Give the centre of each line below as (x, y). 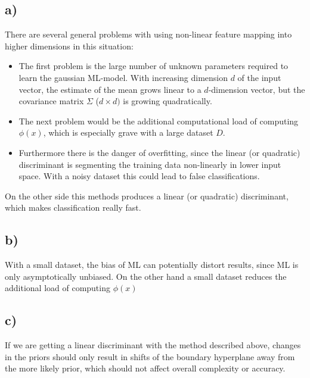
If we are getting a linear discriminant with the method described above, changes (153, 345)
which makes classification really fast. (73, 207)
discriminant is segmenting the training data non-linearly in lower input (150, 164)
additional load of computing (58, 288)
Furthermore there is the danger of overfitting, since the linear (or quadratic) (159, 152)
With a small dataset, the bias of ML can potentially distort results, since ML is (152, 265)
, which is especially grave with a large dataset (128, 132)
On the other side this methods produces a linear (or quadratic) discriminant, (147, 196)
